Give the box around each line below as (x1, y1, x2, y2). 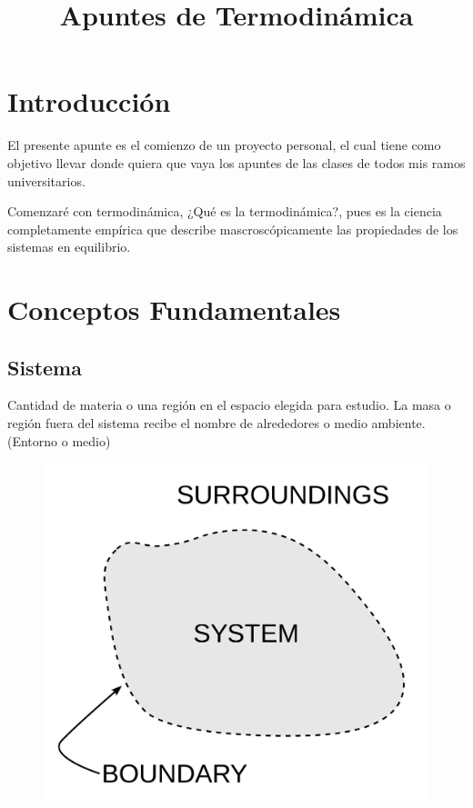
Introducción (7, 83, 171, 120)
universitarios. (7, 171, 86, 190)
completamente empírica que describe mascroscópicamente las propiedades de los (7, 219, 458, 238)
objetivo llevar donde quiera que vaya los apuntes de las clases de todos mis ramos (7, 153, 466, 172)
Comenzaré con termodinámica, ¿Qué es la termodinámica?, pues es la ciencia (7, 202, 442, 221)
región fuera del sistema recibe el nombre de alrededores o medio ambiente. (7, 414, 426, 433)
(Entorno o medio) (7, 431, 111, 450)
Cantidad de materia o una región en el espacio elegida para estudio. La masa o (7, 395, 451, 414)
